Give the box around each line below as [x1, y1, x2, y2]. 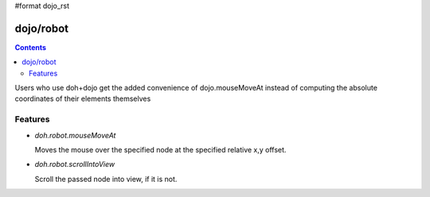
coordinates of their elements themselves [14, 94, 151, 103]
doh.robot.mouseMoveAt [34, 130, 116, 140]
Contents [14, 42, 47, 52]
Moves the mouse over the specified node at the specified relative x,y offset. [34, 145, 287, 154]
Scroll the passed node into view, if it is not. [34, 174, 178, 183]
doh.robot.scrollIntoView [34, 160, 115, 169]
